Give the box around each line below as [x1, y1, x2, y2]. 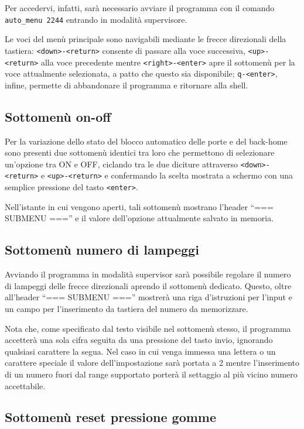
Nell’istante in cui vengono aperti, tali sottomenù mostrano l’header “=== [5, 200, 274, 212]
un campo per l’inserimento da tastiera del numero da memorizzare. [5, 302, 248, 314]
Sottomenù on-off [5, 107, 111, 125]
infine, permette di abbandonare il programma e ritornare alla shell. [5, 78, 248, 91]
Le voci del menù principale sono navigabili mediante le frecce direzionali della [5, 33, 286, 45]
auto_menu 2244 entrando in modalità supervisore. [5, 13, 187, 25]
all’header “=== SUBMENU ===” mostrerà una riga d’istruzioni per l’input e [5, 291, 292, 303]
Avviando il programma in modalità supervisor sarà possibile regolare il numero [5, 268, 291, 280]
